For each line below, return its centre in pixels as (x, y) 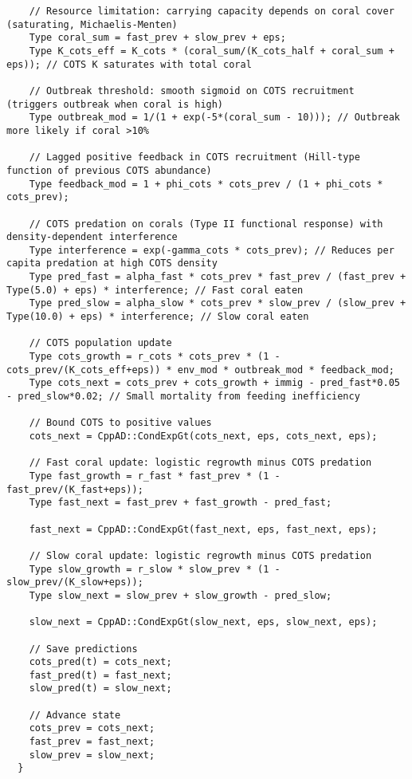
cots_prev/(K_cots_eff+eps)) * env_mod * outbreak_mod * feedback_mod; (200, 370)
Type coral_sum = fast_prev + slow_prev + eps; (157, 38)
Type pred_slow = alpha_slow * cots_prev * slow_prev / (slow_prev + (218, 303)
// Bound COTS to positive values (120, 423)
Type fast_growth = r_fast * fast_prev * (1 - (155, 476)
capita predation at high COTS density (112, 264)
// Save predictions (83, 649)
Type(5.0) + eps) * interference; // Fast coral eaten (155, 290)
